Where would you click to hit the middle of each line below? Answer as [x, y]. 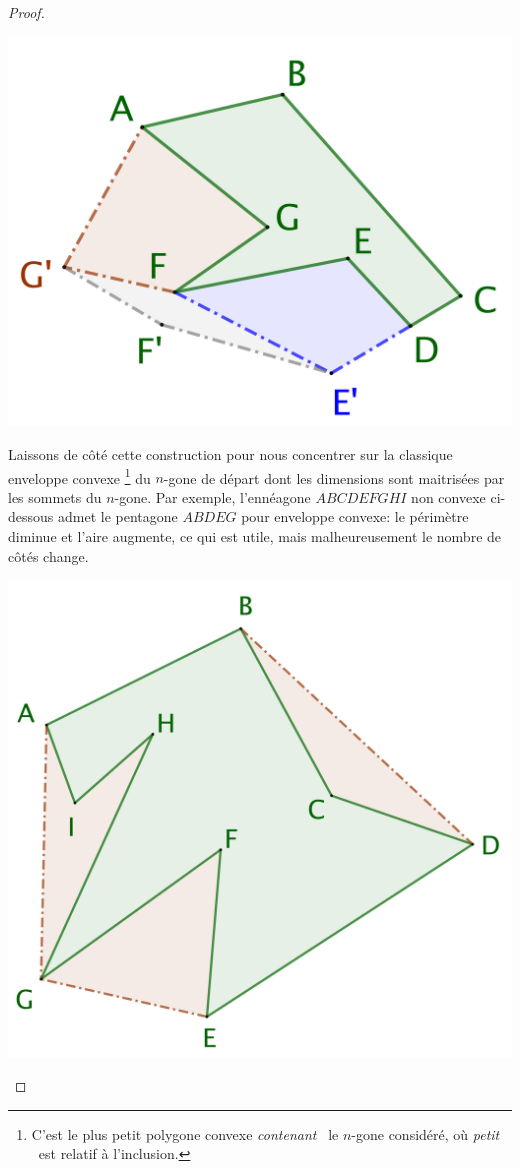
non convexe [448, 496]
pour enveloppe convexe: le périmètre [355, 516]
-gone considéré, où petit [425, 1133]
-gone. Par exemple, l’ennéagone [212, 496]
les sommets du [55, 496]
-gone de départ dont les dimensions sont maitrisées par [334, 477]
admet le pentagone [117, 516]
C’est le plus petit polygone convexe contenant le [185, 1133]
